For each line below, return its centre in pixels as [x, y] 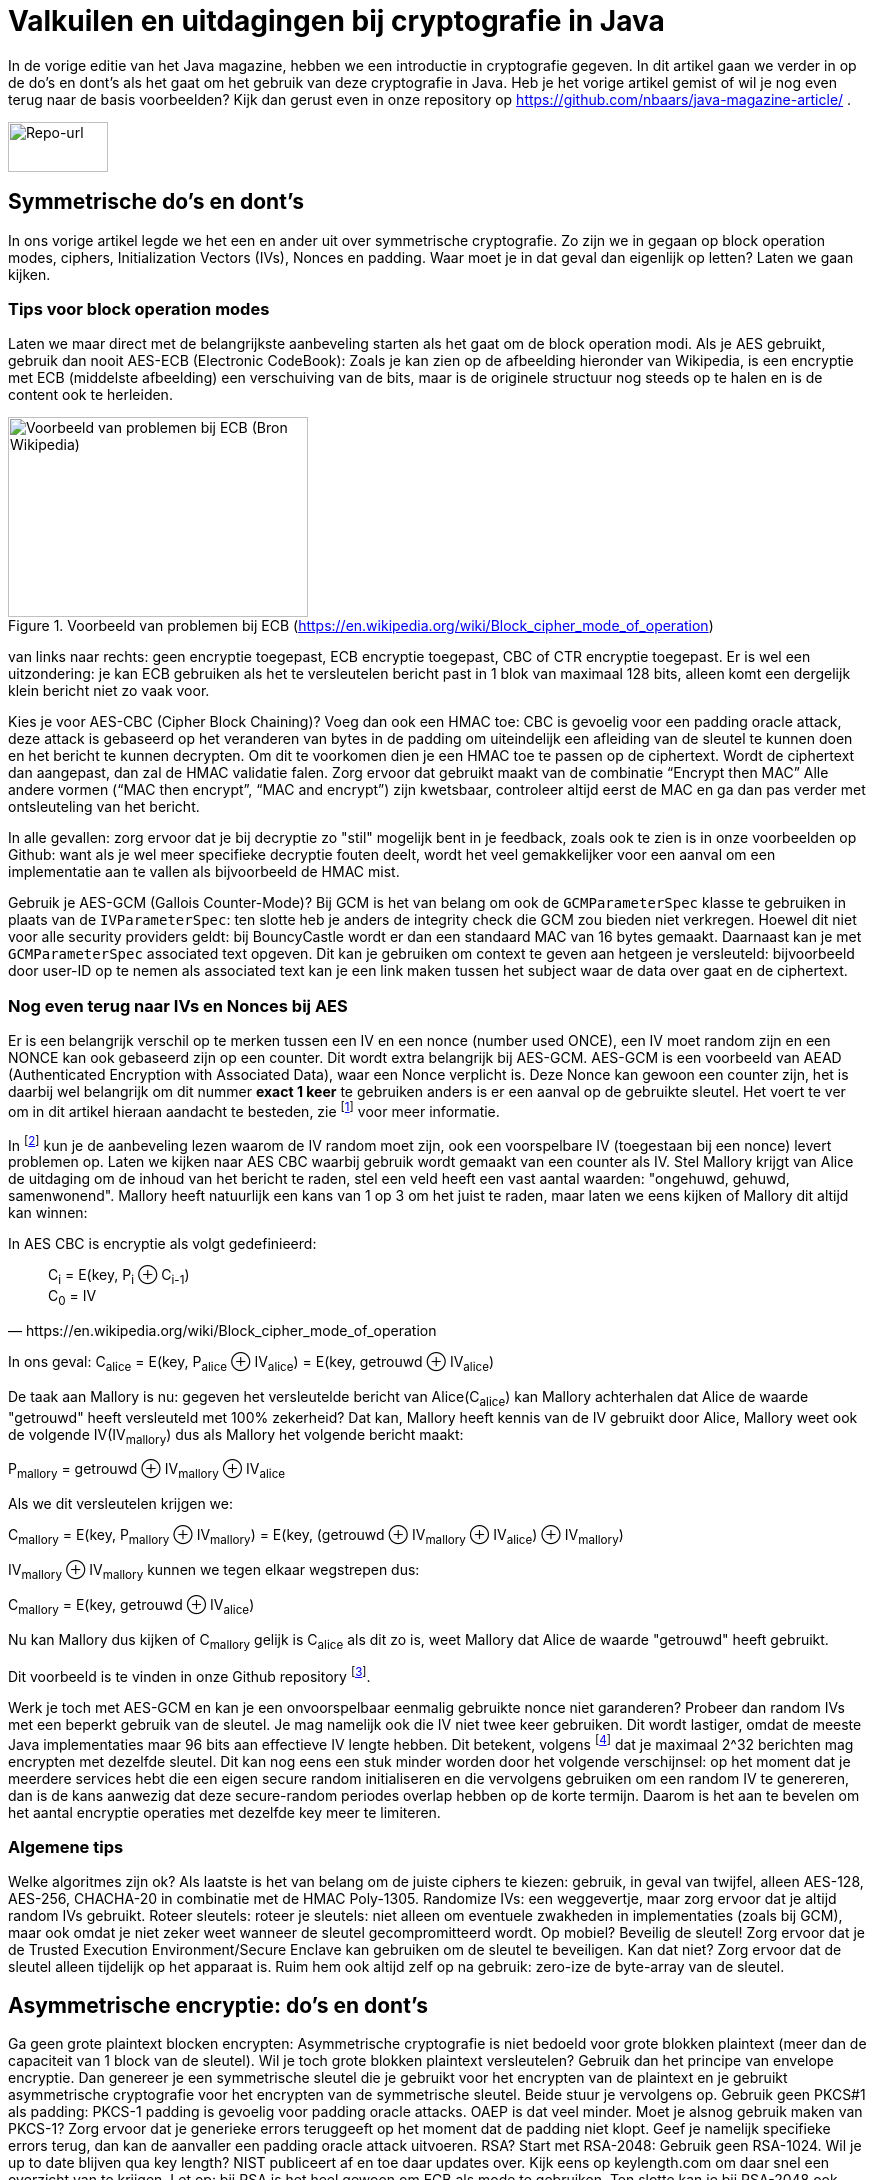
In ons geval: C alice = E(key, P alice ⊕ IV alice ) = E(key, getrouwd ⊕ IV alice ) [251, 1363]
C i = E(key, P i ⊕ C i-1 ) [119, 1277]
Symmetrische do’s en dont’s [156, 202]
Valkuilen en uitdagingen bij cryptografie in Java [336, 21]
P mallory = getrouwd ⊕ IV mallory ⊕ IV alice [147, 1471]
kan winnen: [48, 1213]
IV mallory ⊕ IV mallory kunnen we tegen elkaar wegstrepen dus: [214, 1571]
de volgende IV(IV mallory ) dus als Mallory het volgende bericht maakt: [236, 1436]
